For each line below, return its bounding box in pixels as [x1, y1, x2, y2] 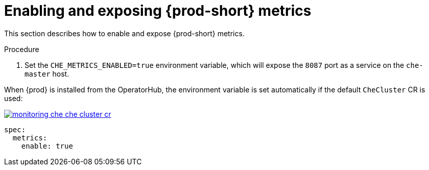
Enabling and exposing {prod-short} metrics [4, 2, 312, 19]
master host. [25, 69, 69, 78]
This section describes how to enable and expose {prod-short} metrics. [4, 29, 245, 38]
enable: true [21, 141, 73, 150]
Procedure [4, 44, 39, 54]
